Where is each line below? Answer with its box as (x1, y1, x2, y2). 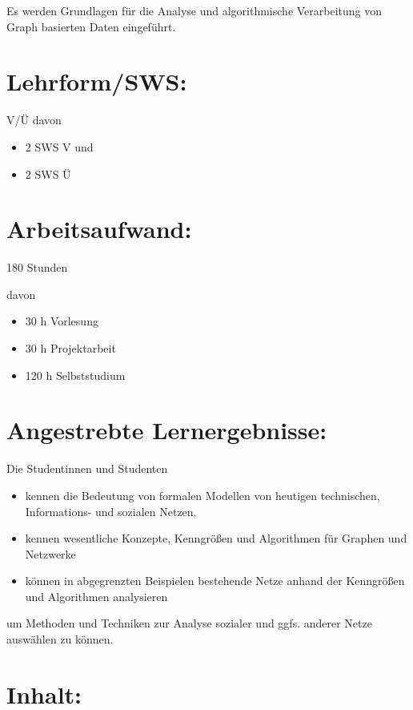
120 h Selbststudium (25, 366, 126, 383)
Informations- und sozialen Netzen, (25, 502, 197, 519)
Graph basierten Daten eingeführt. (6, 18, 176, 34)
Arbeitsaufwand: (6, 212, 192, 245)
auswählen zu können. (6, 631, 114, 647)
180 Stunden (6, 259, 68, 276)
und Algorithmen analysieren (25, 587, 168, 604)
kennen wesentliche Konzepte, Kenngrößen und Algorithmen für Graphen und (25, 530, 407, 547)
